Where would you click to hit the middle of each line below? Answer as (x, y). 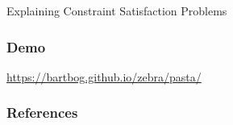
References (42, 112)
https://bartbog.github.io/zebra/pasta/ (104, 76)
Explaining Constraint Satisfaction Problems (117, 10)
